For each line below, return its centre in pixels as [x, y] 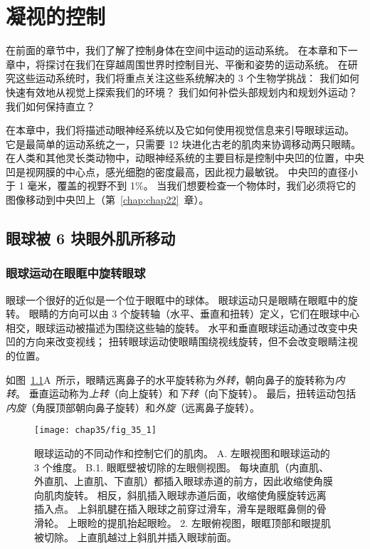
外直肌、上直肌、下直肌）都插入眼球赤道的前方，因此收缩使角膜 [184, 481]
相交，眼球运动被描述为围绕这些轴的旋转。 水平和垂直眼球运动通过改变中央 [182, 327]
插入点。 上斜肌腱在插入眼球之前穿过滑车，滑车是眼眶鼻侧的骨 [180, 509]
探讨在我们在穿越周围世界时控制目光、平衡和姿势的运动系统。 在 [196, 64]
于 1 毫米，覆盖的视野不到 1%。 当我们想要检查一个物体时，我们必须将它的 [181, 185]
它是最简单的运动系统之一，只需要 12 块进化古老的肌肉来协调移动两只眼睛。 [184, 143]
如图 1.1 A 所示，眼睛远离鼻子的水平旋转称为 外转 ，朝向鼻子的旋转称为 [170, 379]
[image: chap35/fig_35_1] [95, 430]
